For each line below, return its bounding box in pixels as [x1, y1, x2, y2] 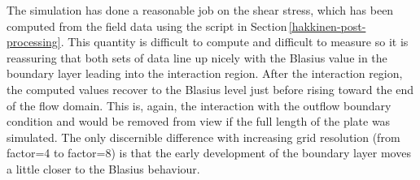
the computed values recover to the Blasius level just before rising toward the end [7, 80, 414, 97]
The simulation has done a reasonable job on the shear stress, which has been [7, 2, 394, 18]
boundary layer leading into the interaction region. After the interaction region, [7, 65, 403, 82]
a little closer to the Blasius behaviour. [7, 160, 200, 177]
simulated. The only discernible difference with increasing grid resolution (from [7, 128, 400, 145]
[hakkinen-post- [288, 17, 366, 34]
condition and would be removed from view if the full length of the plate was [7, 113, 391, 130]
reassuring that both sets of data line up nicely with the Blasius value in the [7, 49, 387, 66]
